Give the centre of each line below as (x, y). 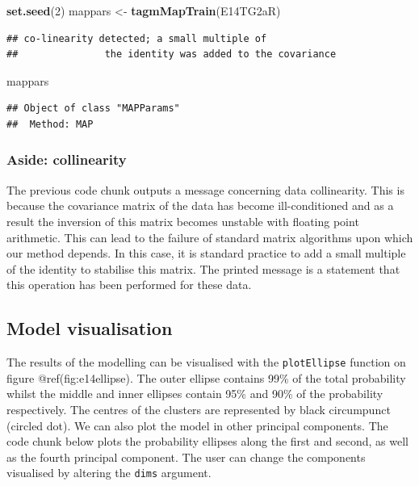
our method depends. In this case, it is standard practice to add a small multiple (206, 253)
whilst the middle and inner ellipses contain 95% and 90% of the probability (195, 394)
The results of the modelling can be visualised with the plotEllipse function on (206, 362)
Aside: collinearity (67, 159)
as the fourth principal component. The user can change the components (186, 457)
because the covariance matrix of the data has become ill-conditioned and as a (200, 205)
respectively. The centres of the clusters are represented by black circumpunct (199, 409)
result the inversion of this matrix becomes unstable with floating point (183, 221)
